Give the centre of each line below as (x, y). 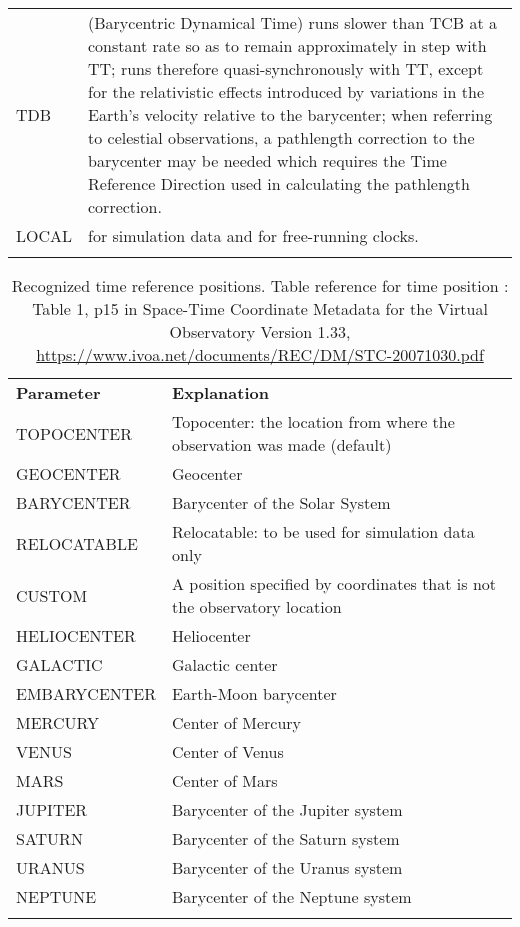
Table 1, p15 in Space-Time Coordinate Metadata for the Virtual (260, 308)
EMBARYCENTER (86, 693)
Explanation (220, 392)
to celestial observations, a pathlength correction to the (281, 137)
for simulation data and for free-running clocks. (253, 235)
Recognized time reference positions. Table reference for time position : (260, 285)
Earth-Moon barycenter (254, 693)
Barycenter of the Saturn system (286, 838)
